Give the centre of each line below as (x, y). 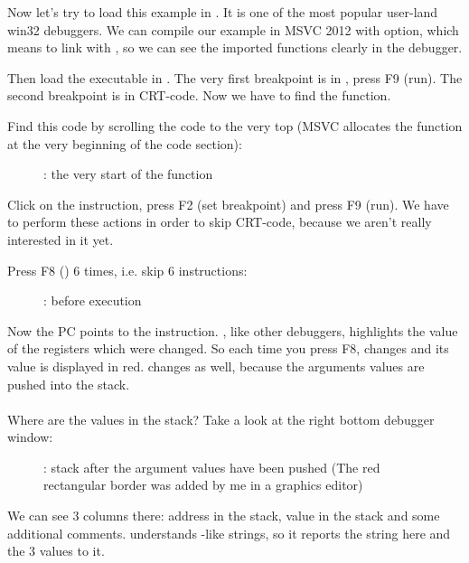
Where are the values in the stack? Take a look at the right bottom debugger (221, 419)
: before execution (93, 300)
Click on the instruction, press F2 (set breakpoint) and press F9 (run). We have (228, 204)
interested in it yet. (61, 239)
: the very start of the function (128, 174)
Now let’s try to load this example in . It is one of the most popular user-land (223, 12)
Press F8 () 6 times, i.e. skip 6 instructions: (127, 270)
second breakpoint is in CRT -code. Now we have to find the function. (199, 95)
